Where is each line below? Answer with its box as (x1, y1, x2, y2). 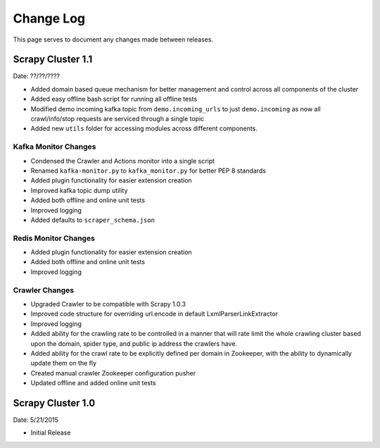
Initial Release (30, 428, 71, 437)
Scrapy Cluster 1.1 (13, 54, 93, 66)
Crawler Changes (13, 285, 74, 295)
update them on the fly (30, 359, 97, 368)
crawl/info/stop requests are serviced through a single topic (30, 115, 205, 123)
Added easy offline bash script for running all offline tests (30, 95, 198, 104)
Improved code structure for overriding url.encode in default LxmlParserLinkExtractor (30, 310, 278, 318)
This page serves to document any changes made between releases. (13, 35, 214, 44)
